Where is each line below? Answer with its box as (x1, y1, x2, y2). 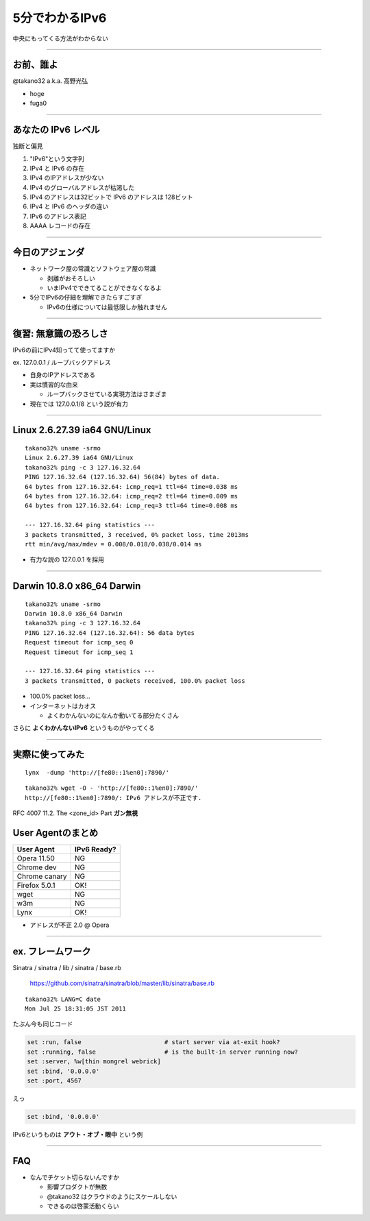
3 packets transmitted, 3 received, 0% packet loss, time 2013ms (25, 531, 249, 538)
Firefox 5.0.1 (16, 880, 56, 890)
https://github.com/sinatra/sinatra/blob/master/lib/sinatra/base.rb (29, 979, 215, 987)
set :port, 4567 (27, 1076, 82, 1085)
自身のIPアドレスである (29, 371, 96, 379)
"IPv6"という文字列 (29, 154, 85, 162)
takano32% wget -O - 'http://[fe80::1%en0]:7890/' (25, 784, 199, 792)
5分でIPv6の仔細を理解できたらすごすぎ (29, 293, 143, 302)
